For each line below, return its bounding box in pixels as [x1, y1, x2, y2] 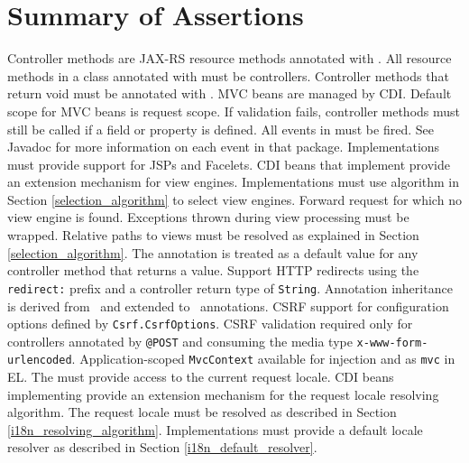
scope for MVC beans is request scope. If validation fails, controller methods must [7, 101, 461, 120]
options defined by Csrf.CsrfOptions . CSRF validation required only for [7, 314, 413, 333]
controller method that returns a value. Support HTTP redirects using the [7, 261, 419, 280]
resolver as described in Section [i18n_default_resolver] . [7, 438, 317, 457]
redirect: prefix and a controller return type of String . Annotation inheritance [7, 278, 453, 297]
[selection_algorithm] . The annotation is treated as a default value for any [7, 243, 418, 262]
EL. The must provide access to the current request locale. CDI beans [7, 367, 394, 386]
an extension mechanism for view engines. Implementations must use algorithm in [7, 172, 460, 191]
